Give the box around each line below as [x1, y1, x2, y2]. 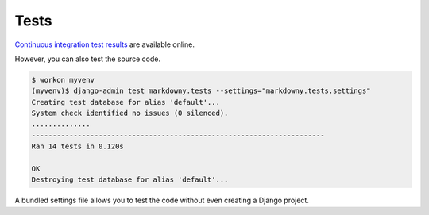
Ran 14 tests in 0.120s [31, 142, 125, 151]
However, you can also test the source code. [14, 54, 160, 63]
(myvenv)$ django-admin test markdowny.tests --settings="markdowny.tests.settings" [31, 86, 371, 95]
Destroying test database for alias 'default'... [31, 175, 229, 184]
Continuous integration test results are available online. [14, 40, 195, 49]
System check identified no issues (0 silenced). [31, 109, 229, 118]
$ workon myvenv [31, 75, 95, 84]
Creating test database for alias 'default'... [31, 98, 220, 106]
